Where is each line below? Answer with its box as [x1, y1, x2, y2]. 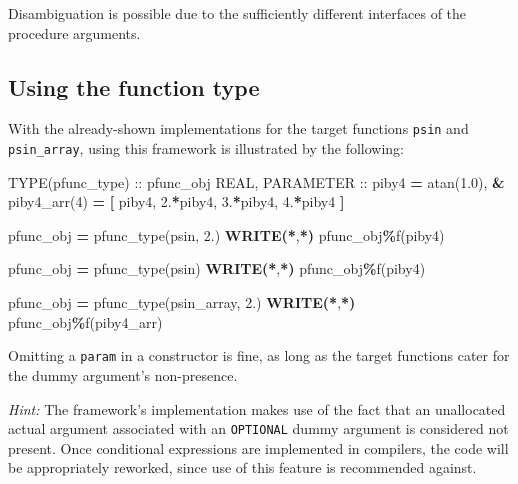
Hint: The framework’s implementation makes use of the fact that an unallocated [8, 398, 506, 419]
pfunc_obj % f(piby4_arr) [8, 311, 163, 332]
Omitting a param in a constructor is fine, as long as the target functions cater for [8, 345, 510, 366]
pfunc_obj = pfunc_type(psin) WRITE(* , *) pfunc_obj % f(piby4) [8, 258, 426, 279]
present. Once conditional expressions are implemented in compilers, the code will [8, 437, 509, 458]
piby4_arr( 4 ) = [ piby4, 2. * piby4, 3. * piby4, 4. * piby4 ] [8, 191, 345, 212]
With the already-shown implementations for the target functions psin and [8, 118, 469, 139]
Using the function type [8, 71, 260, 102]
